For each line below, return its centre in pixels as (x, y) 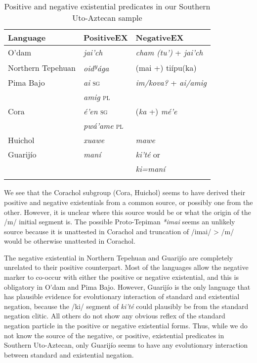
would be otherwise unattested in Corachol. (70, 241)
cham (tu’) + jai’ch (169, 52)
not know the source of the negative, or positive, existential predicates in (114, 335)
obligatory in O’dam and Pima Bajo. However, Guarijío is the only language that (127, 286)
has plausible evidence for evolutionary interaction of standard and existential (122, 296)
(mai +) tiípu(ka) (166, 67)
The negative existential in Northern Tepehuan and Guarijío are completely (119, 257)
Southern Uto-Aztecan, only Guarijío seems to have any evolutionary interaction (126, 345)
